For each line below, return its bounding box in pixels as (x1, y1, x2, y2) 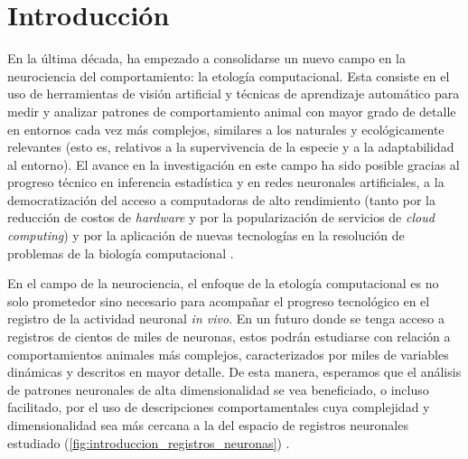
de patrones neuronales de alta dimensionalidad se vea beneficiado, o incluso (7, 379, 429, 398)
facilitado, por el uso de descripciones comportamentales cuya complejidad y (7, 398, 430, 417)
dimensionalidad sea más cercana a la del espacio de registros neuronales (7, 416, 408, 434)
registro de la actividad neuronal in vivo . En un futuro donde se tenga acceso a (7, 309, 445, 328)
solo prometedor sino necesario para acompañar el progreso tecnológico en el (7, 291, 430, 310)
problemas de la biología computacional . (7, 243, 234, 262)
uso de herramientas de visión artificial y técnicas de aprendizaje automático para (7, 84, 460, 103)
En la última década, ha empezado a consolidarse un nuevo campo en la (7, 49, 406, 68)
